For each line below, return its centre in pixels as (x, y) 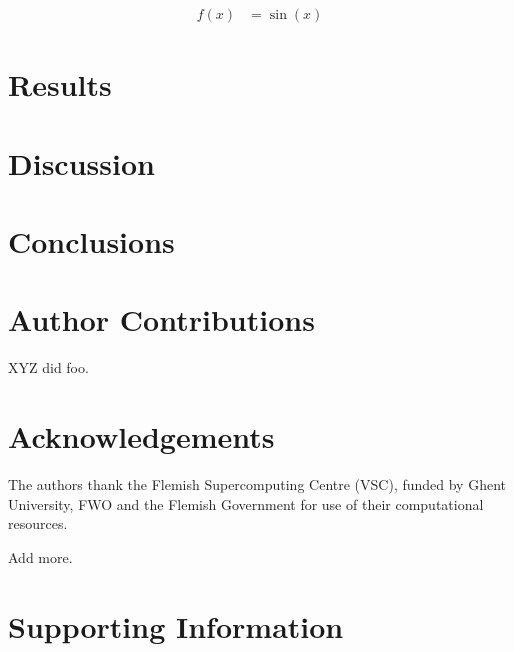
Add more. (40, 556)
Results (60, 84)
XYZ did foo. (48, 367)
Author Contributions (161, 319)
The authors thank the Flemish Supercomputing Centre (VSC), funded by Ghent (257, 484)
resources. (38, 523)
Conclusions (91, 240)
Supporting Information (176, 625)
